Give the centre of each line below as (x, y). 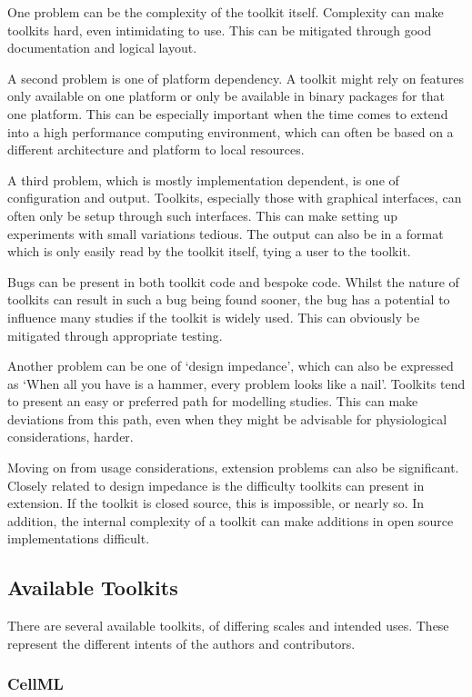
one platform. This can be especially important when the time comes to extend (228, 113)
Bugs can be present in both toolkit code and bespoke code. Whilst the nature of (233, 281)
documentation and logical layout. (102, 48)
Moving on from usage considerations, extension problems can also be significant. (233, 468)
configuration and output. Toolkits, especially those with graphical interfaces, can (235, 198)
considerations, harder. (70, 437)
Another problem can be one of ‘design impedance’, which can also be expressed (231, 366)
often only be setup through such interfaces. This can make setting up (203, 215)
